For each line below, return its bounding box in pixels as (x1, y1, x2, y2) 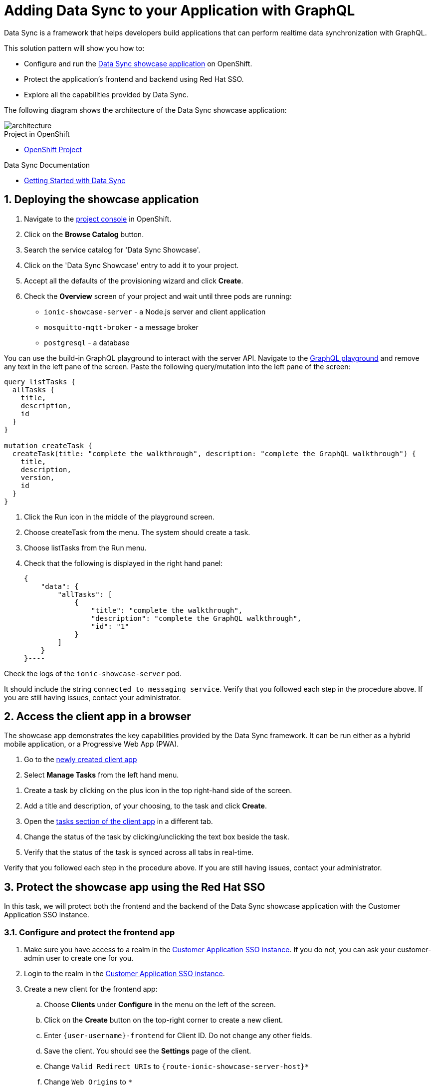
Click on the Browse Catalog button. (24, 230, 144, 239)
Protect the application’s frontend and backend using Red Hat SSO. (24, 74, 244, 83)
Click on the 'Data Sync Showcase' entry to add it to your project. (24, 261, 239, 270)
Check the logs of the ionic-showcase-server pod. (4, 669, 182, 678)
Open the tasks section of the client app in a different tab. (24, 817, 213, 826)
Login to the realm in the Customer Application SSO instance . (24, 969, 225, 978)
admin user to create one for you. (24, 954, 134, 963)
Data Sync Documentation (4, 160, 90, 169)
